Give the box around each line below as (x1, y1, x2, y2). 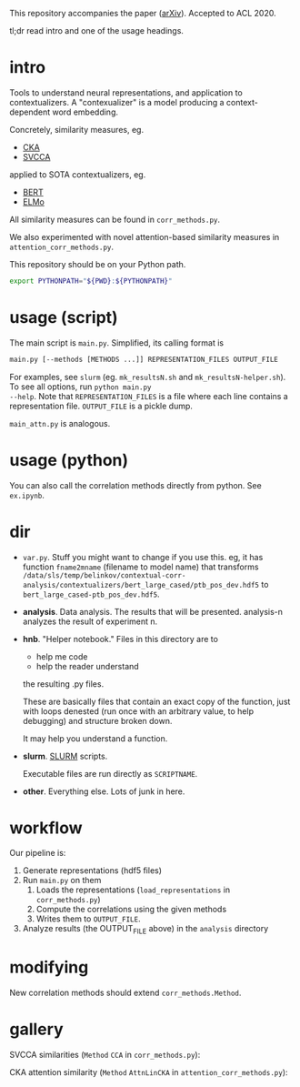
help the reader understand (35, 660, 139, 671)
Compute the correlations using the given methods (35, 904, 227, 915)
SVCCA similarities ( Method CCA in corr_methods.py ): (9, 1050, 201, 1061)
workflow (9, 818, 83, 838)
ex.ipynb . (9, 489, 45, 500)
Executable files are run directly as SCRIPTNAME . (22, 768, 198, 779)
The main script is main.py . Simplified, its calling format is (9, 337, 225, 348)
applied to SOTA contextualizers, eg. (9, 168, 146, 180)
